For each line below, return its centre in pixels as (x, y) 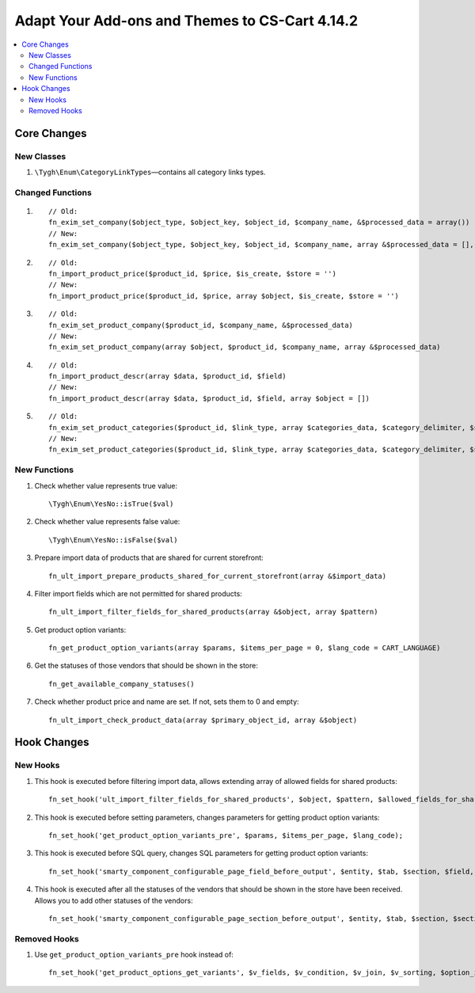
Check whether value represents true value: (106, 485)
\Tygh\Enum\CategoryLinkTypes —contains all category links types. (150, 172)
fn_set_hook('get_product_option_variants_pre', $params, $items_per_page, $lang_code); (226, 835)
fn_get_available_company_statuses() (122, 684)
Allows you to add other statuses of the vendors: (114, 900)
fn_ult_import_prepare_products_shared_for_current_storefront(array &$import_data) (218, 576)
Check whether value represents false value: (107, 522)
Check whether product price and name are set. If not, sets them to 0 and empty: (167, 702)
